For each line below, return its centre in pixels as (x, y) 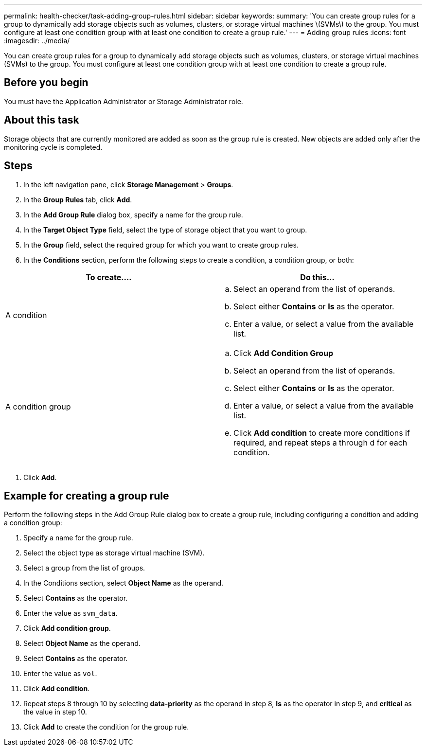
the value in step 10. (55, 712)
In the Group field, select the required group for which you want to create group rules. (161, 245)
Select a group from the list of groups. (84, 568)
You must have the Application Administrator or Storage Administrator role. (124, 101)
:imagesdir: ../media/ (37, 41)
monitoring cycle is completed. (53, 147)
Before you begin (46, 83)
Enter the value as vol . (60, 674)
